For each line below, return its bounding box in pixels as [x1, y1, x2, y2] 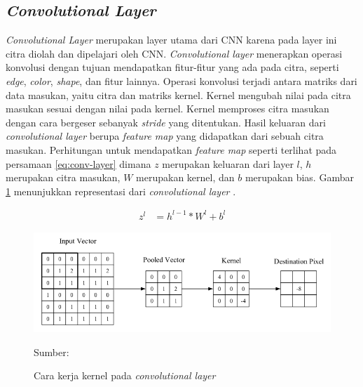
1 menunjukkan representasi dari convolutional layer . [6, 183, 236, 198]
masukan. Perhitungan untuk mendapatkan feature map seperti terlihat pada [6, 142, 337, 157]
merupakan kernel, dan [136, 170, 235, 185]
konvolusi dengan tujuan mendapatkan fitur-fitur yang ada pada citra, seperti [6, 60, 339, 74]
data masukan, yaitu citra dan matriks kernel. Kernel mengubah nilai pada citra [6, 87, 351, 102]
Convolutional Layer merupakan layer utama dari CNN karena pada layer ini [6, 32, 337, 47]
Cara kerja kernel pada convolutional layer [34, 368, 216, 383]
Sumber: [34, 344, 69, 359]
